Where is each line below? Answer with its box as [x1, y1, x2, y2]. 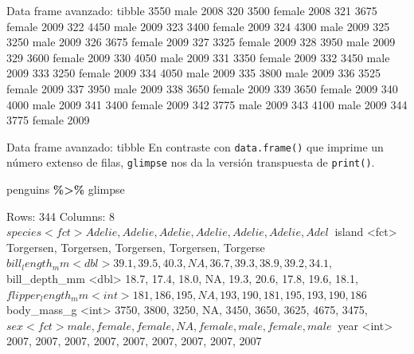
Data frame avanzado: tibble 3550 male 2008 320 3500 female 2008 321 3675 [6, 2, 377, 18]
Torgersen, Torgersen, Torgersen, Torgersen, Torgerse [6, 238, 265, 255]
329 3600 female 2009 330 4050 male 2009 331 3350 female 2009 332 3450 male [6, 49, 390, 65]
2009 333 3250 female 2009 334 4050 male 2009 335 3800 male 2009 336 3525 [6, 65, 381, 81]
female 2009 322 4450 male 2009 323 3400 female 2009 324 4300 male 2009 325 [6, 18, 390, 34]
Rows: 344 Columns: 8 [6, 207, 115, 224]
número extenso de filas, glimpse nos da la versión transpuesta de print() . [6, 154, 375, 171]
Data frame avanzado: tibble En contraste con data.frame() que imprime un [6, 138, 384, 155]
